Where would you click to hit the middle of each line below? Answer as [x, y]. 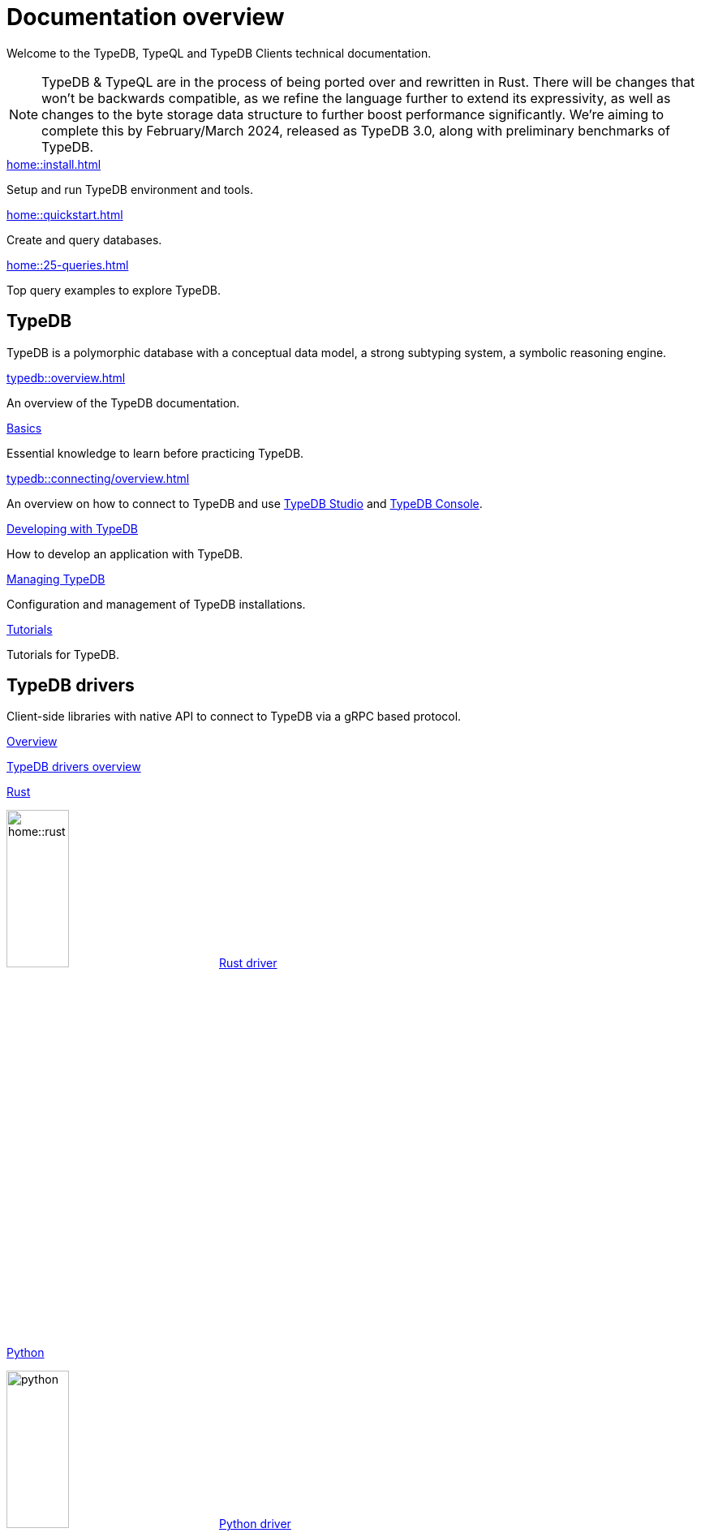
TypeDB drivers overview [74, 767]
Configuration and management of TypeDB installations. [156, 604]
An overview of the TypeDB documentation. [123, 403]
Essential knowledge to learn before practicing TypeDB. [155, 453]
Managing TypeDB [56, 579]
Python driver [255, 1523]
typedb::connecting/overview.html [98, 478]
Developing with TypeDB [72, 528]
